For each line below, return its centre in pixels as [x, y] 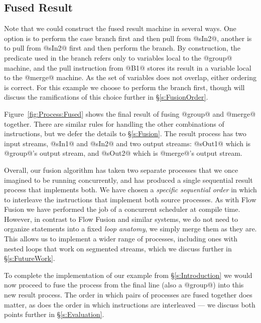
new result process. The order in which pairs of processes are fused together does [128, 295]
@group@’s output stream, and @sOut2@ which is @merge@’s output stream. [123, 153]
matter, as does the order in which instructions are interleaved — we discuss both [130, 304]
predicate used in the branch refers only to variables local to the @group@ [118, 57]
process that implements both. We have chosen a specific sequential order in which [130, 190]
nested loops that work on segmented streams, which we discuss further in [118, 248]
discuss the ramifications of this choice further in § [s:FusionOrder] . [106, 97]
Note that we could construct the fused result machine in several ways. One [120, 28]
